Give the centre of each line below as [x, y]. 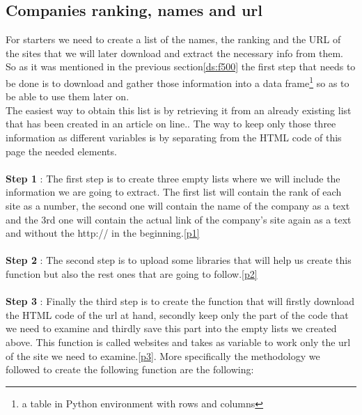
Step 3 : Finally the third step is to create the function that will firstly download [180, 301]
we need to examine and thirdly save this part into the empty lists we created [171, 328]
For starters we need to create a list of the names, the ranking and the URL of [173, 39]
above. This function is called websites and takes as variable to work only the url [178, 342]
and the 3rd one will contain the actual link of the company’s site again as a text [179, 219]
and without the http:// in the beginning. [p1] [103, 233]
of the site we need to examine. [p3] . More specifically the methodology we [163, 355]
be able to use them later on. [68, 96]
